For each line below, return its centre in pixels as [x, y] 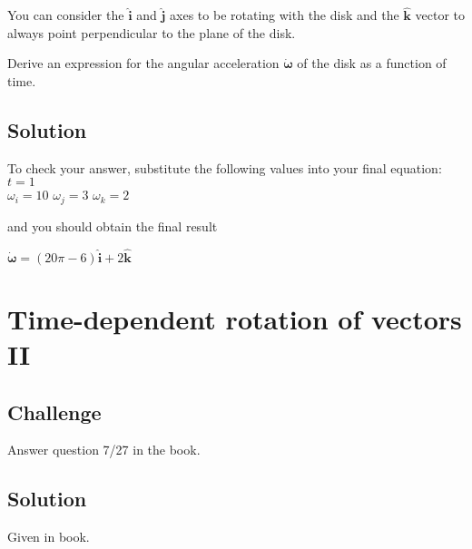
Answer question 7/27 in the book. [104, 450]
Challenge [54, 412]
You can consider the [66, 15]
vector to [440, 15]
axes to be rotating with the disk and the [285, 15]
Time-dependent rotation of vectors [235, 318]
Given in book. [49, 537]
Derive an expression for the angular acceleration [143, 63]
